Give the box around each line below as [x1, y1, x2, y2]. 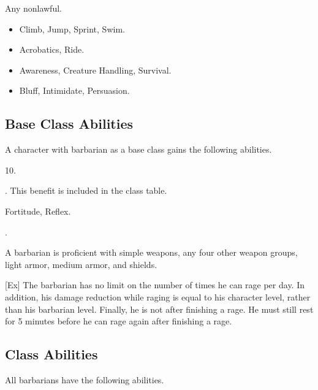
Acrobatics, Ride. [19, 43, 85, 56]
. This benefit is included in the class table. [5, 184, 167, 197]
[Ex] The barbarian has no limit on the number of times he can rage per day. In [5, 278, 305, 291]
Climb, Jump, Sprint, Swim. [19, 22, 125, 35]
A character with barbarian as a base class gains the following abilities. [5, 143, 272, 156]
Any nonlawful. [5, 2, 62, 14]
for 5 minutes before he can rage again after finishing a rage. [5, 315, 232, 327]
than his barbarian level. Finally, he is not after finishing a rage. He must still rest [5, 302, 314, 315]
